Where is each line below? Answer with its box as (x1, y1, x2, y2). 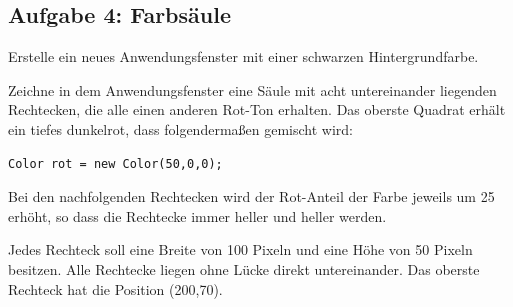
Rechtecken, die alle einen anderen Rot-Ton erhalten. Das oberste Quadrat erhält (8, 99, 506, 120)
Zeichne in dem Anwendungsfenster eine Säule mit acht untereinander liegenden (8, 79, 497, 100)
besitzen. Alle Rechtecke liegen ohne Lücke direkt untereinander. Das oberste (8, 258, 480, 279)
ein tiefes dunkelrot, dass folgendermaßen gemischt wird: (8, 118, 353, 139)
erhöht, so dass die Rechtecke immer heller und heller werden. (8, 205, 387, 226)
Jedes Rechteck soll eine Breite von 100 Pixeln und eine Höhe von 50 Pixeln (8, 239, 473, 260)
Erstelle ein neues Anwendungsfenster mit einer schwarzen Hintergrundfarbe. (8, 46, 479, 67)
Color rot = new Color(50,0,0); (8, 156, 223, 171)
